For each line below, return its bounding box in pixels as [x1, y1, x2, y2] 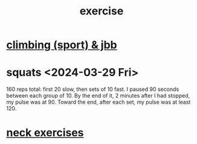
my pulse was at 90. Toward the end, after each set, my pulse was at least [6, 98, 191, 106]
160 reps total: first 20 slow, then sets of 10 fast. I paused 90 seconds [6, 86, 179, 93]
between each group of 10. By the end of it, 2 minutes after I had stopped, [6, 92, 190, 99]
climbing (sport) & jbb [6, 38, 117, 52]
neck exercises [6, 126, 84, 140]
